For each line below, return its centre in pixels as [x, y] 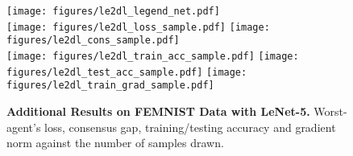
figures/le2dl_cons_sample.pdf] [93, 41]
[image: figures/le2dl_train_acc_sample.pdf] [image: [153, 56]
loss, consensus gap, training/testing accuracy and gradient [190, 127]
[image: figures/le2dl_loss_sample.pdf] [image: [138, 27]
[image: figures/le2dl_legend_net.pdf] [113, 11]
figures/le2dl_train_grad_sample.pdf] [110, 86]
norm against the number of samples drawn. [115, 143]
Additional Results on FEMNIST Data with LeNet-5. [158, 111]
